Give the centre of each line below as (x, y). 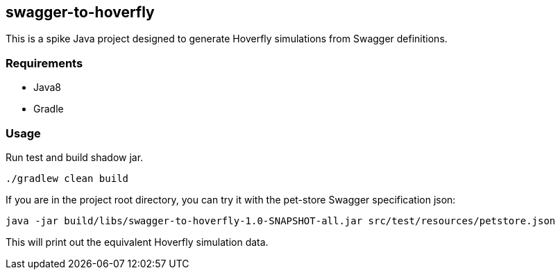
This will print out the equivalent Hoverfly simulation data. (137, 242)
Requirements (44, 63)
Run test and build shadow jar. (75, 157)
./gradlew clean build (67, 178)
